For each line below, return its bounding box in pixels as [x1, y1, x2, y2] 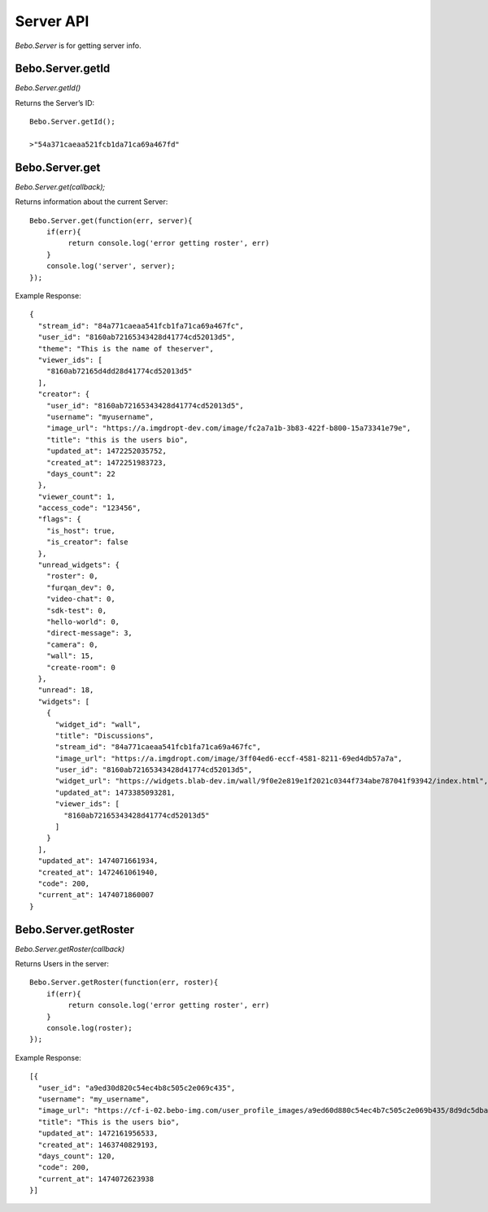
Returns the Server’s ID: [15, 98, 95, 107]
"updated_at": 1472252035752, [46, 447, 167, 456]
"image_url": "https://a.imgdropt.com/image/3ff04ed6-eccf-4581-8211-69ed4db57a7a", [54, 753, 403, 763]
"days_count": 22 [46, 469, 115, 478]
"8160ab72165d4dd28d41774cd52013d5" [46, 367, 193, 376]
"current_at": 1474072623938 [37, 1174, 155, 1184]
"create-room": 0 [46, 663, 115, 672]
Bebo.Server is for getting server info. [15, 41, 142, 50]
